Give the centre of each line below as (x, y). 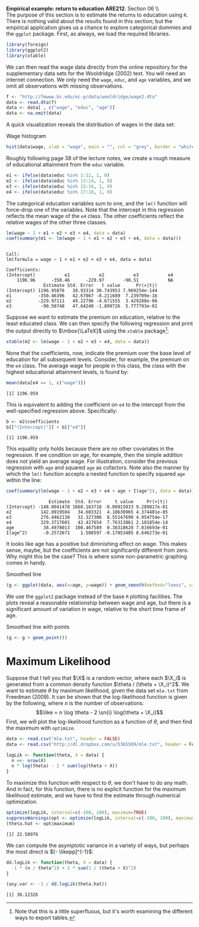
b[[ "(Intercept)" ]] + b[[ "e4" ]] (46, 427)
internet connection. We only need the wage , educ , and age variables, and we (99, 79)
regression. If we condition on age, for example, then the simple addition (94, 455)
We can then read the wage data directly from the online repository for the (97, 67)
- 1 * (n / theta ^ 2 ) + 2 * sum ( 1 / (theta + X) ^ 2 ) (74, 868)
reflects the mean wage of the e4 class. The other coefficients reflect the (95, 216)
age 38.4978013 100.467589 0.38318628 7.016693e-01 (87, 528)
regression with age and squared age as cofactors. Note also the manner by (98, 468)
